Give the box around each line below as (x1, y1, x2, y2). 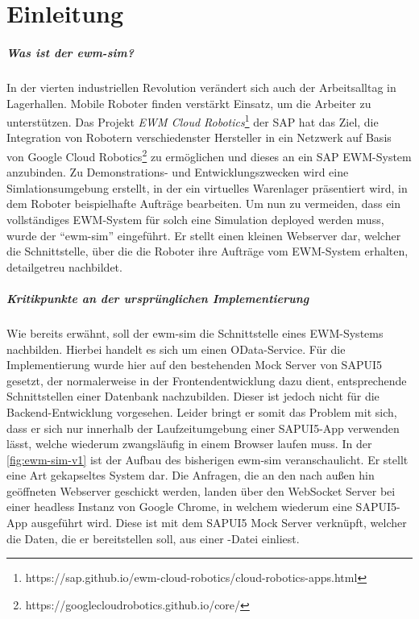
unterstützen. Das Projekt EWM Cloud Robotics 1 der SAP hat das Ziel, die (6, 111, 379, 130)
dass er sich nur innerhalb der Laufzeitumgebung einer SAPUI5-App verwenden (6, 419, 400, 436)
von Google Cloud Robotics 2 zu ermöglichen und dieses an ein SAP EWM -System (6, 145, 412, 164)
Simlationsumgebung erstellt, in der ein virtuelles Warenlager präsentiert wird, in (6, 179, 408, 196)
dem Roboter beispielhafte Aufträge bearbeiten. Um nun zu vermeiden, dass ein (6, 195, 401, 212)
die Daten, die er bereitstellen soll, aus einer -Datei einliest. (6, 530, 300, 546)
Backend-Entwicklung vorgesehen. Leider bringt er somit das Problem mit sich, (6, 403, 397, 420)
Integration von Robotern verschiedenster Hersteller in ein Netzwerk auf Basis (6, 129, 392, 146)
